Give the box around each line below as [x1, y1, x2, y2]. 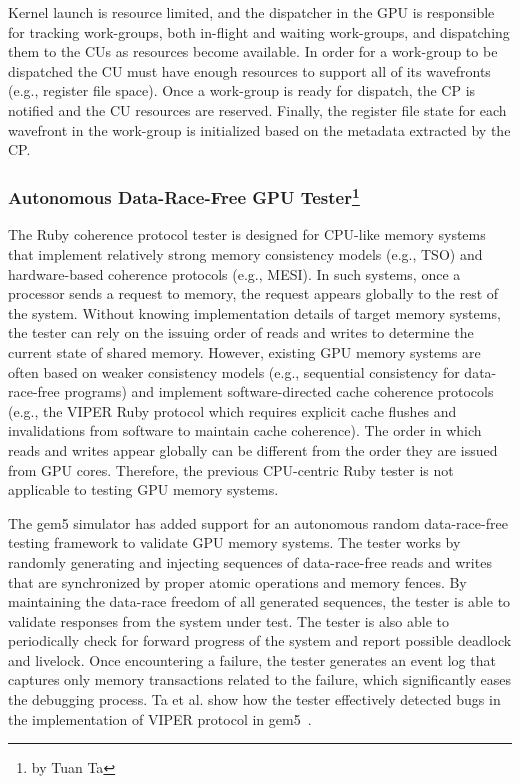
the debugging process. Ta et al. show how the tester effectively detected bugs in [8, 689, 501, 710]
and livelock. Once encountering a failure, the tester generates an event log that [8, 649, 496, 670]
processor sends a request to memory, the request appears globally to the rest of [8, 283, 499, 304]
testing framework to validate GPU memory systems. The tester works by [8, 532, 461, 553]
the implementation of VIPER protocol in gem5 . [8, 708, 312, 729]
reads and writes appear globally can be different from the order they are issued [8, 439, 498, 460]
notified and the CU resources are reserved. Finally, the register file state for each [8, 99, 507, 120]
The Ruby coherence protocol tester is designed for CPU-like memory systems [8, 224, 486, 245]
